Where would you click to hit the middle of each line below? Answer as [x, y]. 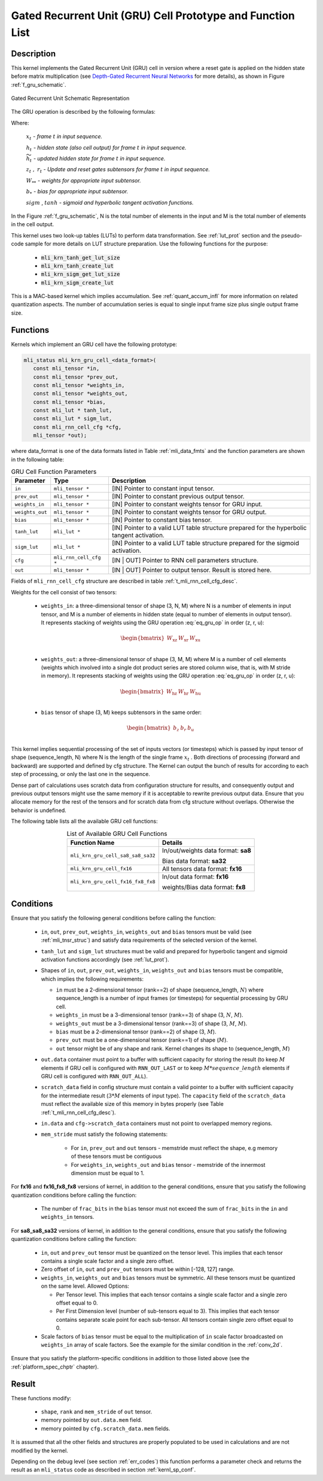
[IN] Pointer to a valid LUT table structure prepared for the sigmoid [205, 543]
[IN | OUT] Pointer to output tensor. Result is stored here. [192, 570]
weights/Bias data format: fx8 [204, 887]
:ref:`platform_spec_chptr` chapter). [55, 1367]
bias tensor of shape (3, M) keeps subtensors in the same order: [121, 713]
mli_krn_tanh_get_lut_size [80, 258]
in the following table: [37, 459]
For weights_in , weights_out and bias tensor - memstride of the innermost [168, 1164]
